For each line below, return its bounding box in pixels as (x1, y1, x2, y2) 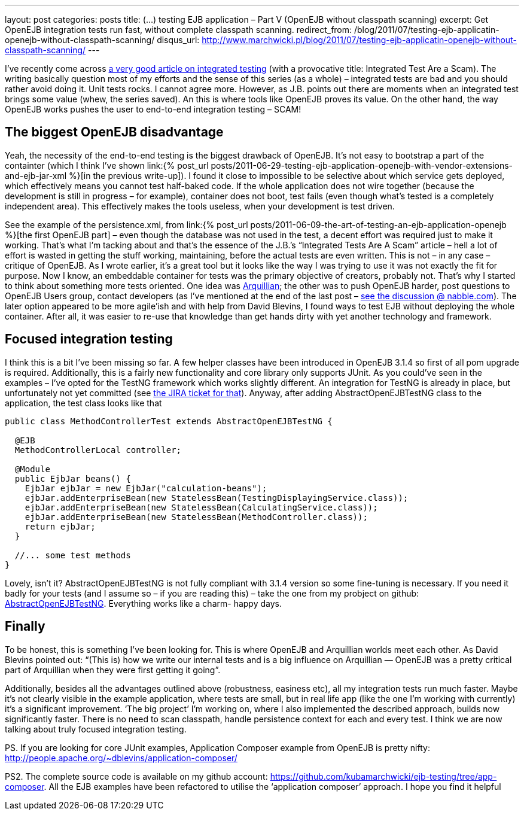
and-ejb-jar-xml (5, 170, 67, 181)
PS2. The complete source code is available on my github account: (5, 771, 268, 781)
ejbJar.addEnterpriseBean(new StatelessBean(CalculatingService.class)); (25, 502, 378, 512)
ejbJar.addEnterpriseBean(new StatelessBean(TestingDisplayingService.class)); (25, 492, 409, 503)
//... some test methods (14, 550, 131, 560)
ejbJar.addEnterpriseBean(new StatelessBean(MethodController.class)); (25, 512, 368, 522)
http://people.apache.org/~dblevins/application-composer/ (5, 752, 237, 763)
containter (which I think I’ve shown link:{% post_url (5, 160, 209, 171)
